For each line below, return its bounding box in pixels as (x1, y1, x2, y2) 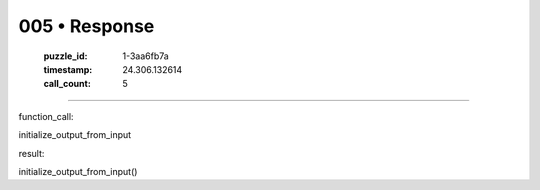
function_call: (18, 110, 74, 122)
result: (18, 147, 45, 159)
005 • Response (18, 15, 155, 37)
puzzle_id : (43, 50, 88, 62)
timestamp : (43, 63, 93, 75)
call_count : (43, 78, 92, 90)
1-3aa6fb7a (122, 50, 169, 62)
